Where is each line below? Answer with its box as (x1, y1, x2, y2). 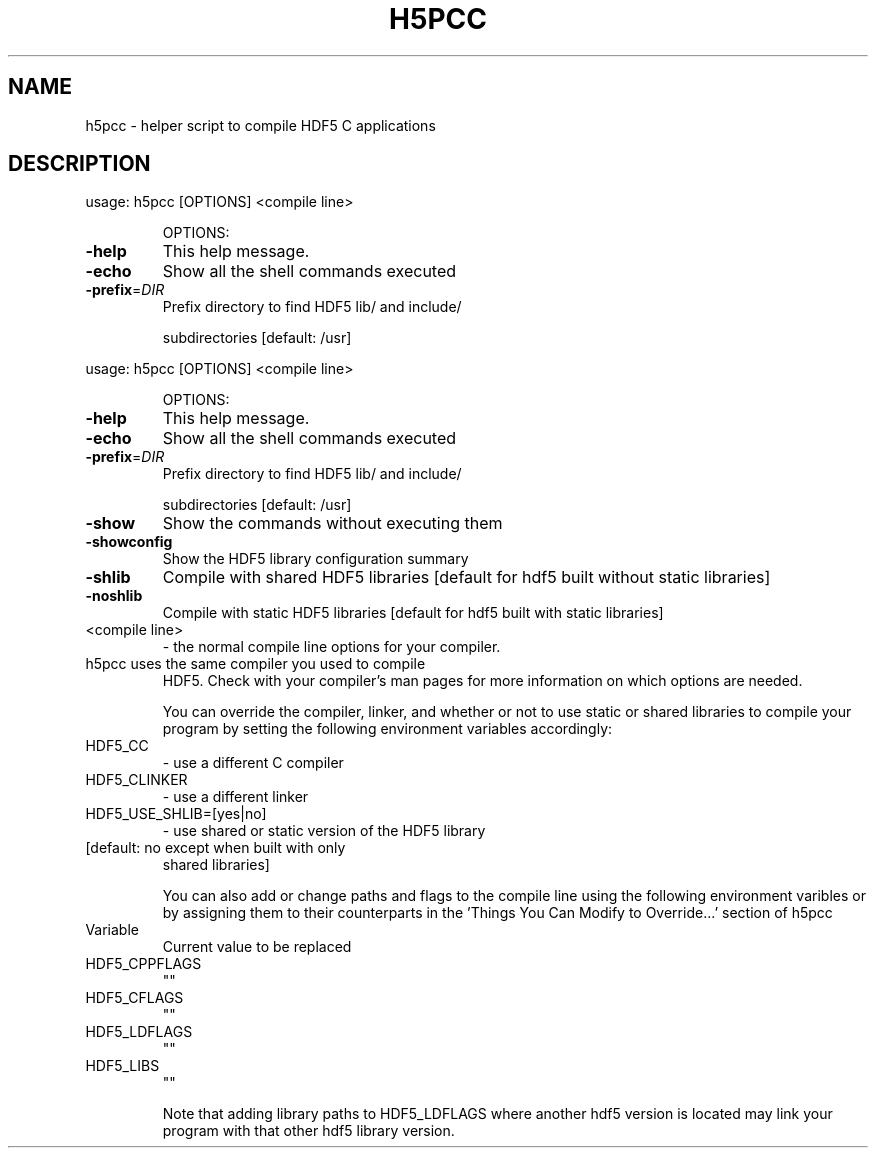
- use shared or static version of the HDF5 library (162, 822, 486, 840)
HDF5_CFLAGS (85, 989, 184, 1007)
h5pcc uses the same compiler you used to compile (85, 655, 426, 673)
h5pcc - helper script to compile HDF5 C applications (85, 116, 436, 134)
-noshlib (85, 587, 143, 605)
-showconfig (85, 533, 173, 551)
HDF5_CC (85, 737, 149, 755)
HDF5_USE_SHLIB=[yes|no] (85, 805, 267, 823)
